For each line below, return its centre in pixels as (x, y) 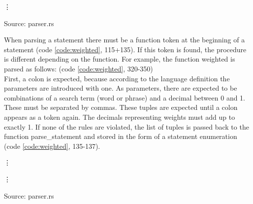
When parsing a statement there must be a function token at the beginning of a (125, 40)
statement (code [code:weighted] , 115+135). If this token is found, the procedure (125, 49)
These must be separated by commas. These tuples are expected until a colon (121, 107)
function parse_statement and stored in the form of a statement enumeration (121, 136)
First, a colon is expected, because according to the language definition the (117, 78)
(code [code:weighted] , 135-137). (52, 146)
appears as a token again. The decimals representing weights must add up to (120, 117)
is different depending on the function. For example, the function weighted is (120, 59)
